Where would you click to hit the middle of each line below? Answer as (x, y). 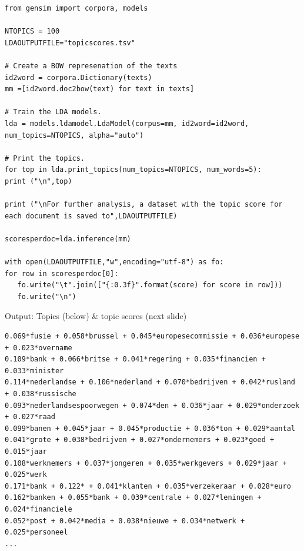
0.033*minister (34, 371)
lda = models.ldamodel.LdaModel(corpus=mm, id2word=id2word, (127, 123)
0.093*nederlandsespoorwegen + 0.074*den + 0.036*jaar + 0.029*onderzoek (152, 405)
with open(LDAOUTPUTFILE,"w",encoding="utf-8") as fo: (114, 262)
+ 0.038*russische (41, 394)
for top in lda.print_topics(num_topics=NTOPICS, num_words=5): (133, 170)
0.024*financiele (39, 509)
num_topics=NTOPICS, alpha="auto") (74, 135)
